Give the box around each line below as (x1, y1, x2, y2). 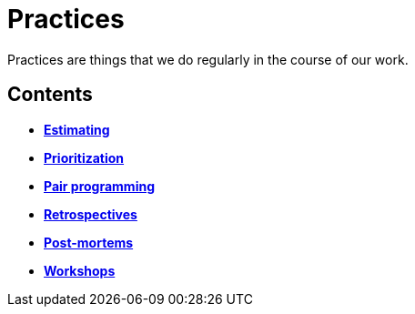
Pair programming (44, 177, 155, 194)
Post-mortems (44, 234, 134, 250)
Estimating (44, 121, 110, 137)
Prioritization (44, 149, 125, 166)
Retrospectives (44, 206, 137, 222)
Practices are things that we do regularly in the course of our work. (7, 51, 409, 67)
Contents (7, 83, 93, 106)
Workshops (44, 262, 116, 279)
